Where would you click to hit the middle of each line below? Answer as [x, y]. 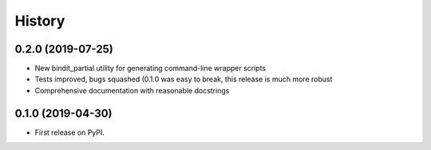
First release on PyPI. [70, 132]
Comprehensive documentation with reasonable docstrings [132, 90]
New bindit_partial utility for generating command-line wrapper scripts [150, 69]
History [40, 21]
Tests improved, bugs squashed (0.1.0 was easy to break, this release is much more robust [184, 79]
